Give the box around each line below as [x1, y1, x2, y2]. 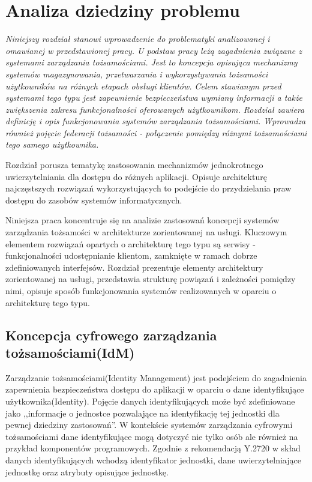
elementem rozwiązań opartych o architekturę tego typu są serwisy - [5, 237, 256, 250]
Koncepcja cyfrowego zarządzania [5, 325, 217, 344]
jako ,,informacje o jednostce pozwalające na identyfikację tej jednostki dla [5, 406, 280, 419]
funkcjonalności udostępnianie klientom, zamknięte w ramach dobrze [5, 249, 257, 262]
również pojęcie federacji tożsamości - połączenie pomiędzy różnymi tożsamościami [5, 126, 307, 139]
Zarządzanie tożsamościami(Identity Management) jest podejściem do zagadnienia [5, 371, 307, 384]
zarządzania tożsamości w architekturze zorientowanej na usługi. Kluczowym [5, 226, 287, 238]
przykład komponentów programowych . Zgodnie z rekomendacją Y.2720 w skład [5, 442, 301, 454]
